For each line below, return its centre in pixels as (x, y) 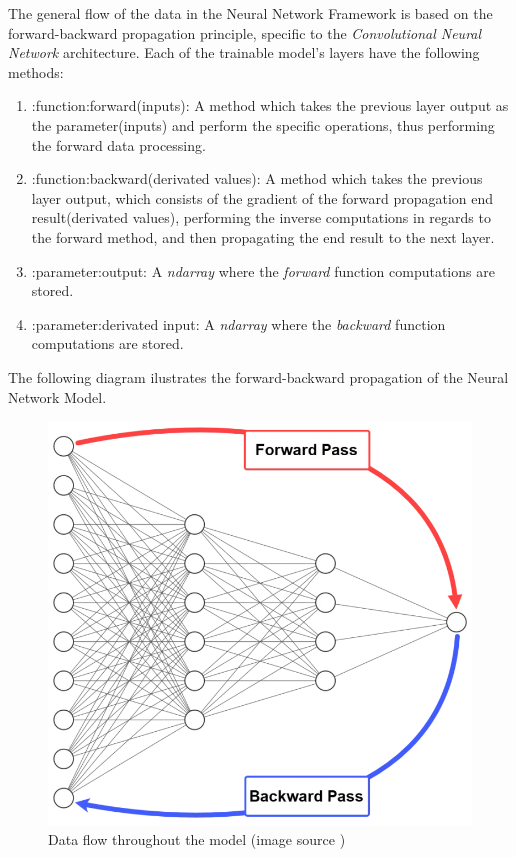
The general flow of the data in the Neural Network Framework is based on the (250, 13)
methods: (36, 71)
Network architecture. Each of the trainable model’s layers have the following (244, 52)
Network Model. (57, 396)
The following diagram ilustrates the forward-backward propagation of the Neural (258, 376)
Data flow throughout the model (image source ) (197, 838)
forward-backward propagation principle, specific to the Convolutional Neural (245, 32)
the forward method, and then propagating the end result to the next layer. (263, 236)
